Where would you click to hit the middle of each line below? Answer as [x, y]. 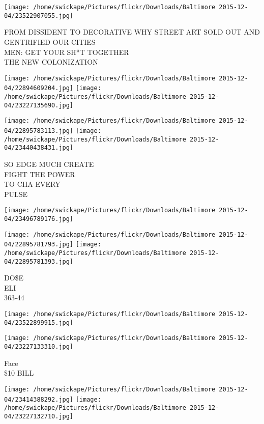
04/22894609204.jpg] [39, 88]
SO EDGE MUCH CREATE [49, 164]
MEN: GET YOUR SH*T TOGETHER [67, 52]
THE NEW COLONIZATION [51, 62]
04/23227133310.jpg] [39, 347]
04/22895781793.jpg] [39, 245]
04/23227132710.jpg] [39, 416]
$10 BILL [19, 373]
